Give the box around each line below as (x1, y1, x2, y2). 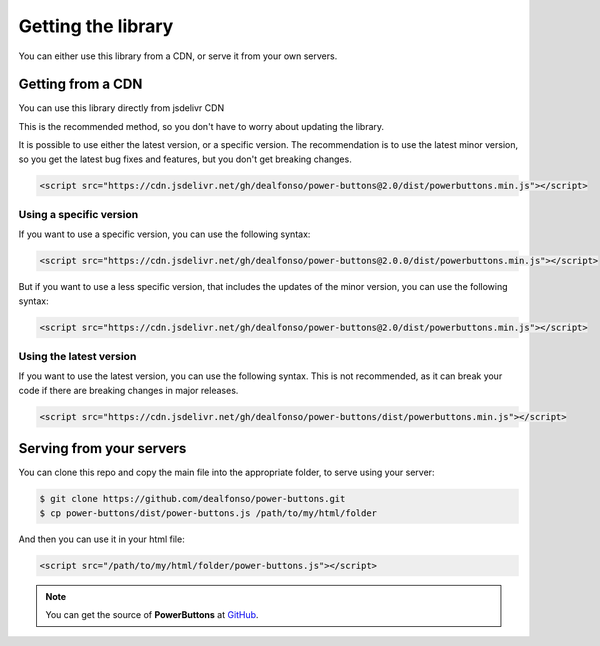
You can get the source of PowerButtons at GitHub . (45, 609, 259, 621)
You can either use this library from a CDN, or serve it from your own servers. (18, 50, 338, 62)
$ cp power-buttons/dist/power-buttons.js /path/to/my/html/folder (39, 507, 378, 519)
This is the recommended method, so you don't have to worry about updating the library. (18, 120, 385, 132)
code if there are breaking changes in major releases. (18, 384, 239, 396)
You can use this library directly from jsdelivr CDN (18, 102, 225, 114)
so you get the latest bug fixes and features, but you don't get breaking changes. (18, 153, 352, 165)
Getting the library (18, 15, 174, 37)
